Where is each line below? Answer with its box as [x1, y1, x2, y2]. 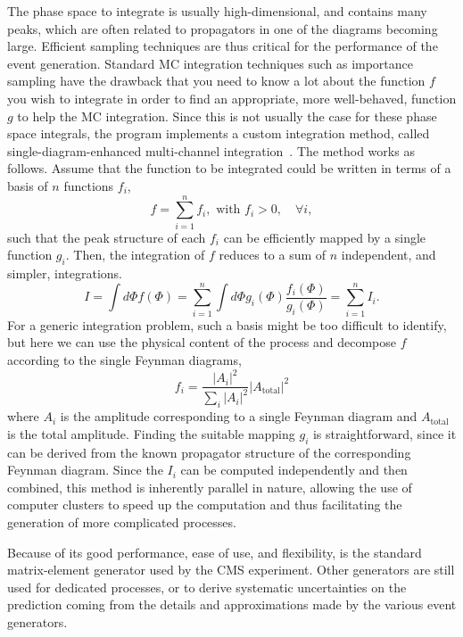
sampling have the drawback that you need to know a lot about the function [7, 71, 426, 90]
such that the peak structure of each [7, 227, 206, 246]
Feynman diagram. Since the [7, 460, 163, 479]
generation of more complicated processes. [7, 513, 236, 532]
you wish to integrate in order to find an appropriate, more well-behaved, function [7, 88, 457, 107]
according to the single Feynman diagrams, [7, 350, 242, 368]
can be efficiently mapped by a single [223, 227, 426, 246]
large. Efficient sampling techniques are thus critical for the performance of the [7, 37, 438, 55]
